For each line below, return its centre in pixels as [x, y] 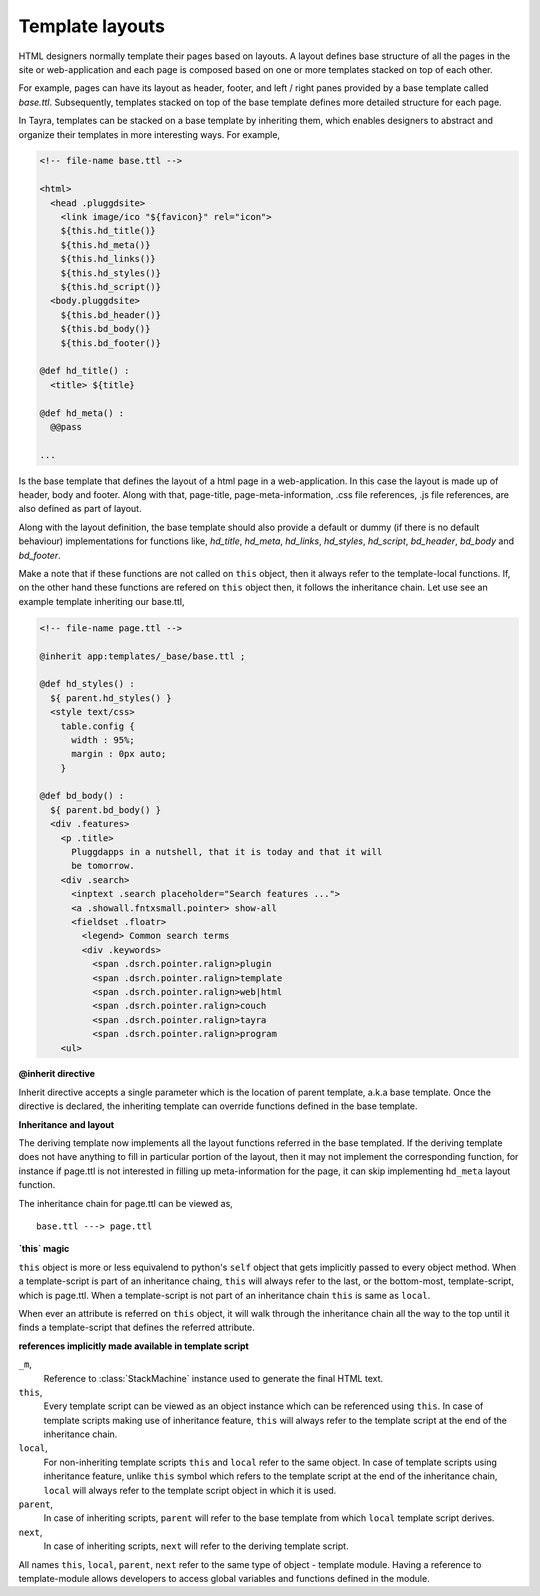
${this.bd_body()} [105, 329]
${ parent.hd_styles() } [111, 698]
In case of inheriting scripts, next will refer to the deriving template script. [196, 1546]
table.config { [97, 726]
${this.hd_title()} [108, 231]
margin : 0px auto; [119, 754]
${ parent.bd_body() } [106, 809]
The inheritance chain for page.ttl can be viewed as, [126, 1203]
